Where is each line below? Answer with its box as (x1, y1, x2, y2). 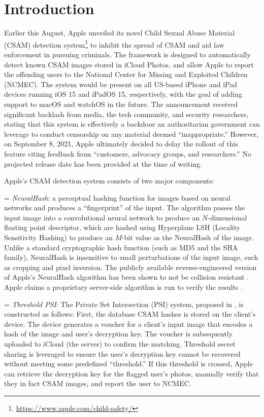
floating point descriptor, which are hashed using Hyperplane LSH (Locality (4, 222, 241, 233)
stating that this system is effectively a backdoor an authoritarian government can (4, 119, 260, 129)
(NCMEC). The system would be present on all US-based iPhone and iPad (4, 79, 238, 89)
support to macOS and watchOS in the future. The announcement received (4, 98, 238, 109)
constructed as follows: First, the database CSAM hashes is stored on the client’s (4, 309, 256, 319)
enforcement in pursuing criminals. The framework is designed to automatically (4, 49, 251, 59)
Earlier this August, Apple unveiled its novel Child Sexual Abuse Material (4, 27, 235, 38)
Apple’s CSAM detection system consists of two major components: (4, 175, 214, 186)
